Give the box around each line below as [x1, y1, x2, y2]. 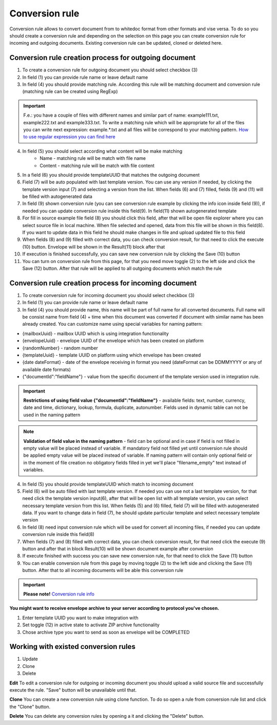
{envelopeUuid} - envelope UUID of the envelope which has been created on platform [22, 338, 204, 344]
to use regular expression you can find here [23, 134, 115, 140]
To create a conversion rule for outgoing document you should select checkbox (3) [22, 67, 198, 73]
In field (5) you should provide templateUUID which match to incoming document [22, 481, 194, 487]
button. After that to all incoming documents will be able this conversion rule [22, 567, 184, 573]
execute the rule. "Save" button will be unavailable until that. [9, 687, 137, 693]
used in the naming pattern [23, 412, 81, 418]
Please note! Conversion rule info [23, 591, 95, 597]
